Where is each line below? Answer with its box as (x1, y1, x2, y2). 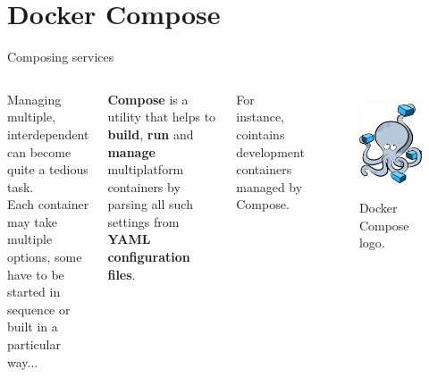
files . (107, 264, 136, 283)
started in (7, 282, 61, 301)
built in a (7, 317, 58, 336)
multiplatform (107, 160, 184, 179)
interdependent (7, 124, 89, 143)
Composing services (7, 47, 114, 66)
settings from (107, 212, 180, 230)
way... (7, 352, 38, 371)
